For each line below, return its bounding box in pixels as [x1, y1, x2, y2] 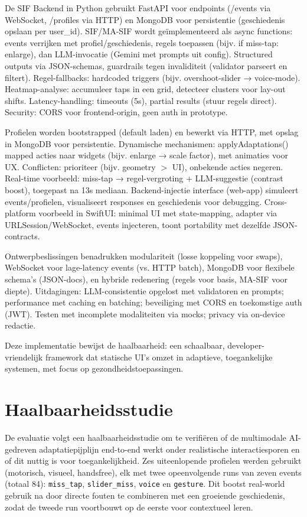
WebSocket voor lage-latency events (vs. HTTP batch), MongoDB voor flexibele [5, 261, 295, 274]
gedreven [5, 443, 37, 455]
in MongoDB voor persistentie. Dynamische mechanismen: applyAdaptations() [5, 137, 289, 149]
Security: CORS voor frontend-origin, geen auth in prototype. [5, 106, 228, 118]
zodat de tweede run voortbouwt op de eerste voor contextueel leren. [5, 500, 253, 513]
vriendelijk [5, 350, 43, 363]
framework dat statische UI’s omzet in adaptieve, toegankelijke [45, 350, 273, 363]
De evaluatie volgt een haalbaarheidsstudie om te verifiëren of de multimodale [5, 431, 286, 443]
